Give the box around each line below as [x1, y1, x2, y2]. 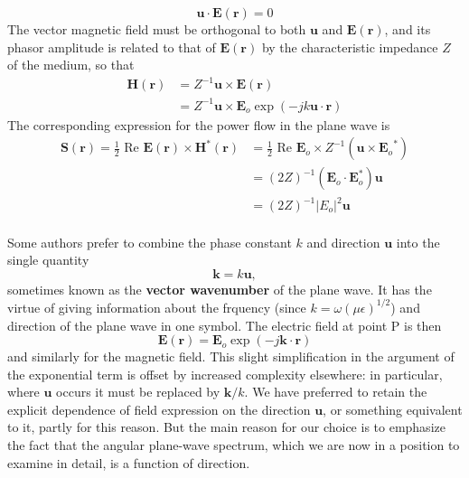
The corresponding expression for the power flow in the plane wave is [7, 115, 390, 134]
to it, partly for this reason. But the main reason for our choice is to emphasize [7, 417, 446, 436]
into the [396, 232, 440, 251]
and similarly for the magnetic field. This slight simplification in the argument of [7, 347, 455, 366]
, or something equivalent [323, 399, 463, 418]
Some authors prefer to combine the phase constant [7, 232, 292, 251]
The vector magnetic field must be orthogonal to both [7, 20, 306, 38]
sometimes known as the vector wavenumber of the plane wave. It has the [7, 279, 432, 298]
